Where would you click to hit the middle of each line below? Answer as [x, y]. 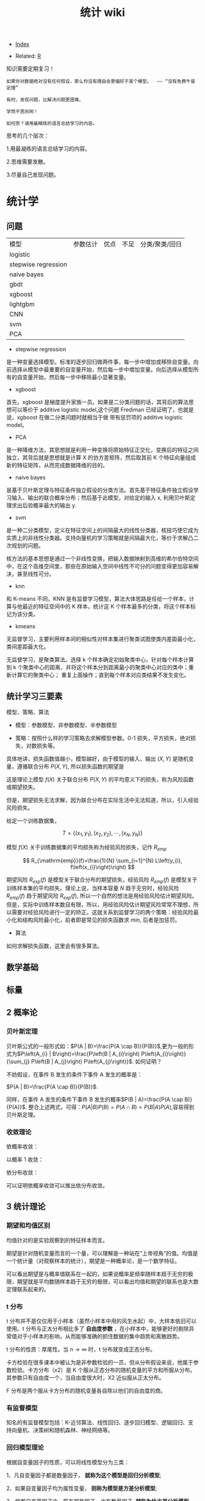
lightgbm [22, 304]
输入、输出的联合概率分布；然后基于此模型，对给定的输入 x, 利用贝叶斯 [101, 498]
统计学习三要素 [34, 696]
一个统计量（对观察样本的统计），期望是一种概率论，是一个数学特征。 [93, 1261]
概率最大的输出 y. [55, 505]
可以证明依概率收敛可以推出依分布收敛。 [57, 1185]
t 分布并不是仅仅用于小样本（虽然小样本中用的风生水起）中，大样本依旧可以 [102, 1321]
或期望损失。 [22, 787]
